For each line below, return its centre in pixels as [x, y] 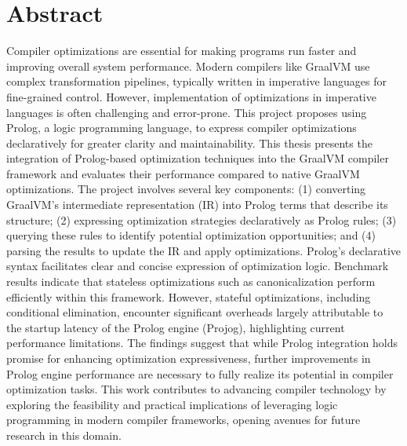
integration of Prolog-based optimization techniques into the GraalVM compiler [198, 158]
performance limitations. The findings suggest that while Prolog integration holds [202, 343]
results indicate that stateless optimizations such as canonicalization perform [191, 281]
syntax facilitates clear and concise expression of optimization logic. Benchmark [198, 266]
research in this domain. [64, 435]
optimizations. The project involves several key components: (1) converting [186, 189]
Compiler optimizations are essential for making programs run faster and [182, 51]
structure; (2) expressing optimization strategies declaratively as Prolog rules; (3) [202, 219]
